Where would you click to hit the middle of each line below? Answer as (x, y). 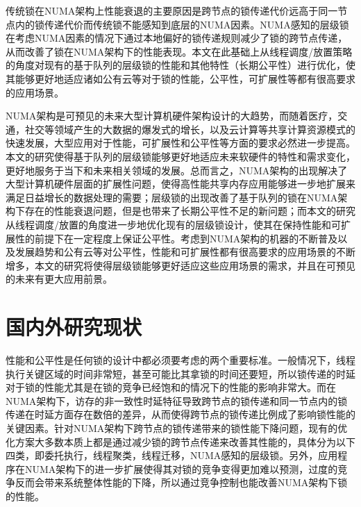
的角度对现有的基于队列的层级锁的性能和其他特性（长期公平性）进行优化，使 (180, 65)
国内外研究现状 (74, 327)
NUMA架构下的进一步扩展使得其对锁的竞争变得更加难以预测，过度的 (181, 468)
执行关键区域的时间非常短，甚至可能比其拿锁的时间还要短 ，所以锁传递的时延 (180, 373)
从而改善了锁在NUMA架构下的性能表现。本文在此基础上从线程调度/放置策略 (179, 51)
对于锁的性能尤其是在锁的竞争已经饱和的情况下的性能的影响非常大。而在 (171, 387)
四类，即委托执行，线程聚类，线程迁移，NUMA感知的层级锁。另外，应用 (172, 455)
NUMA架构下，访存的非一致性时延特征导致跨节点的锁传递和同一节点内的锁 (177, 400)
